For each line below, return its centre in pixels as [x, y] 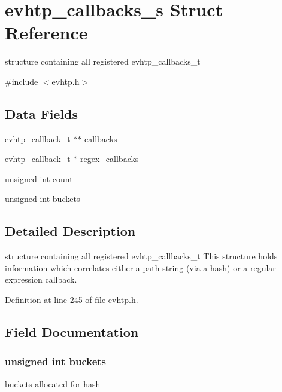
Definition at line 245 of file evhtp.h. [72, 300]
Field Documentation [72, 332]
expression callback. [41, 279]
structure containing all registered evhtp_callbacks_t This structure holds [141, 256]
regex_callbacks [110, 159]
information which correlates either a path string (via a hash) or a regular [140, 267]
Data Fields [42, 113]
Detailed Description [70, 231]
